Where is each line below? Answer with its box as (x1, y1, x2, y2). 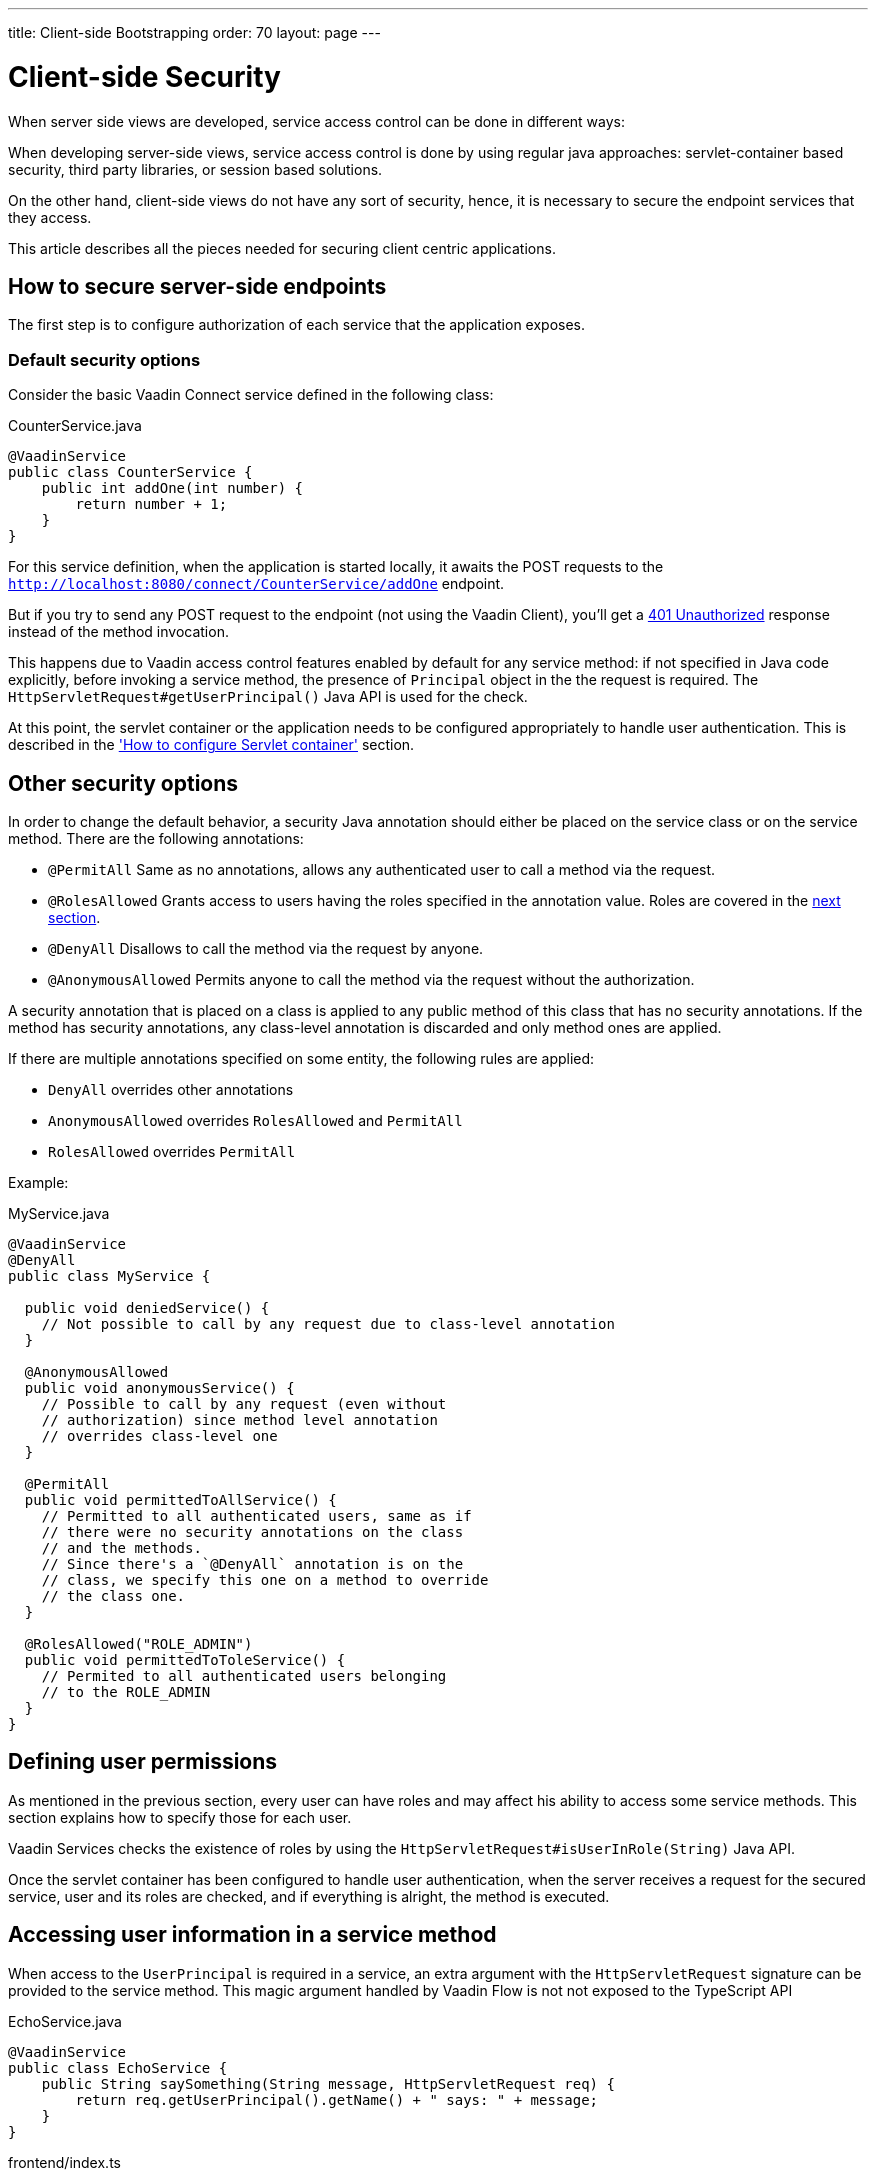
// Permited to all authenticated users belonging (41, 1667, 447, 1684)
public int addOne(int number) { (41, 480, 304, 497)
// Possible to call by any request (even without (41, 1395, 447, 1412)
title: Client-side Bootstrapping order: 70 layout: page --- (8, 24, 381, 41)
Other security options (8, 770, 239, 796)
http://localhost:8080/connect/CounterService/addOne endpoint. (8, 575, 505, 593)
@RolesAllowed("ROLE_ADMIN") (24, 1635, 253, 1652)
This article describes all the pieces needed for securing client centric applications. (8, 239, 556, 257)
